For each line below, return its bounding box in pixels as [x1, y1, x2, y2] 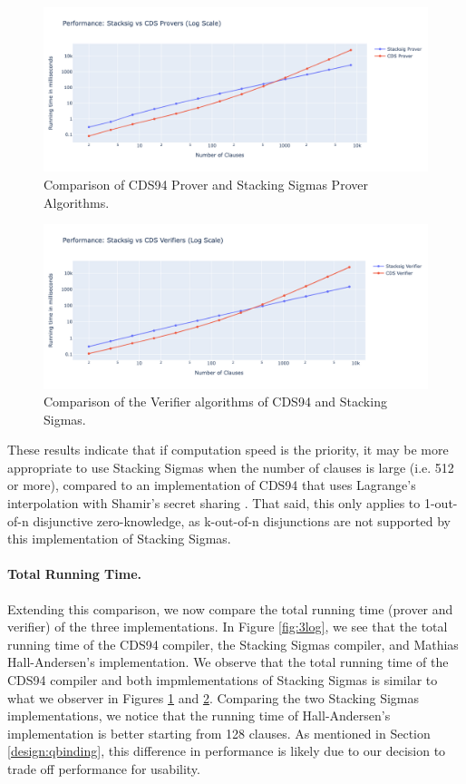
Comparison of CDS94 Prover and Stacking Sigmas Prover [44, 174, 368, 193]
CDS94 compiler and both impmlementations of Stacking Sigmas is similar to [7, 671, 438, 690]
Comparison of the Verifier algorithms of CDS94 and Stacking [44, 392, 387, 411]
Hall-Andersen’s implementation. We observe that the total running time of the [7, 652, 449, 671]
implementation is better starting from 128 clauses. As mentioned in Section [7, 723, 431, 742]
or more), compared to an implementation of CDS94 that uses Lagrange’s [7, 475, 416, 495]
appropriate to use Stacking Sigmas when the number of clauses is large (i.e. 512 [7, 457, 454, 476]
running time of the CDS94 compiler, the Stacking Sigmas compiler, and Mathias [7, 634, 459, 653]
